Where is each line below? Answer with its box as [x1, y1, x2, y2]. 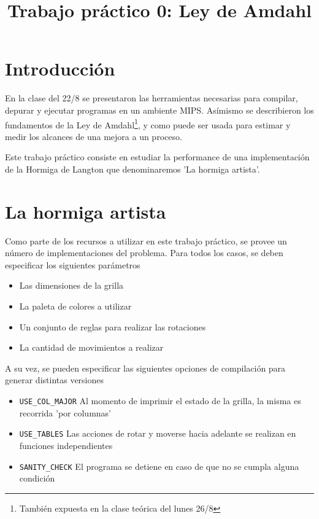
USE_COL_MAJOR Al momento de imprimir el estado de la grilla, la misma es [19, 394, 301, 407]
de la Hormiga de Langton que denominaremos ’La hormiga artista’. [5, 162, 260, 175]
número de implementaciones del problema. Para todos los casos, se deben [5, 246, 283, 259]
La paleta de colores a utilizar [19, 300, 132, 313]
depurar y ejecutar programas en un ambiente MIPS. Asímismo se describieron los [5, 103, 314, 116]
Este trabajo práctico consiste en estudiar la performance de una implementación [5, 150, 310, 163]
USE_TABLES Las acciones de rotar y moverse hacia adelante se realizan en [19, 427, 296, 440]
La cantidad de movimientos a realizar [19, 341, 164, 354]
